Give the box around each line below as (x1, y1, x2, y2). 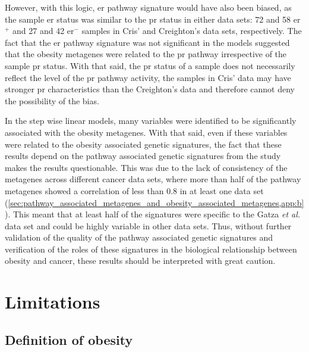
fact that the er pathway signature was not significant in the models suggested (5, 36, 290, 48)
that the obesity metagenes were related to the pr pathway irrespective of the (5, 48, 287, 60)
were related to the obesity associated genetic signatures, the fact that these (5, 138, 282, 150)
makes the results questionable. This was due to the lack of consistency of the (5, 161, 288, 173)
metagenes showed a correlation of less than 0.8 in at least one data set (5, 184, 264, 197)
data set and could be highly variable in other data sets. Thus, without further (5, 219, 292, 232)
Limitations (5, 289, 100, 314)
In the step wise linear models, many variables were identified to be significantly (5, 114, 297, 127)
